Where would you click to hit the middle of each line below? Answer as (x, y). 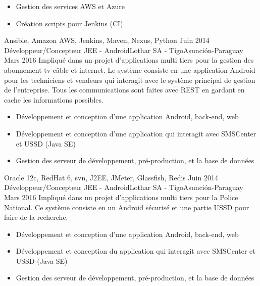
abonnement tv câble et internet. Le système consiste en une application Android (130, 69)
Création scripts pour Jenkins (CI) (69, 23)
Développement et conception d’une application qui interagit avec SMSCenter (136, 133)
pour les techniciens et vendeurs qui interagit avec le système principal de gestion (130, 80)
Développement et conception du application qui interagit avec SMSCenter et (136, 251)
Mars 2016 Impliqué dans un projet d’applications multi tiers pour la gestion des (129, 60)
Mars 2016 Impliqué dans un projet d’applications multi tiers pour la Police (121, 197)
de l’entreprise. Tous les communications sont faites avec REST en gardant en (124, 90)
